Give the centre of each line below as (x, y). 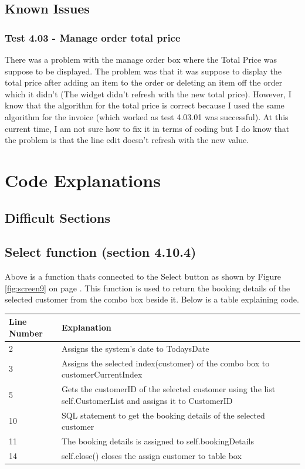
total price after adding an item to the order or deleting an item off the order (144, 82)
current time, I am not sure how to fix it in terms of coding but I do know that (147, 128)
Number (26, 333)
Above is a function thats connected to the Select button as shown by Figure (143, 276)
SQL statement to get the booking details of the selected (163, 415)
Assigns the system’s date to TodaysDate (135, 348)
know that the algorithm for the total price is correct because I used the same (145, 105)
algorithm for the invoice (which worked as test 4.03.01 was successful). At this (147, 116)
